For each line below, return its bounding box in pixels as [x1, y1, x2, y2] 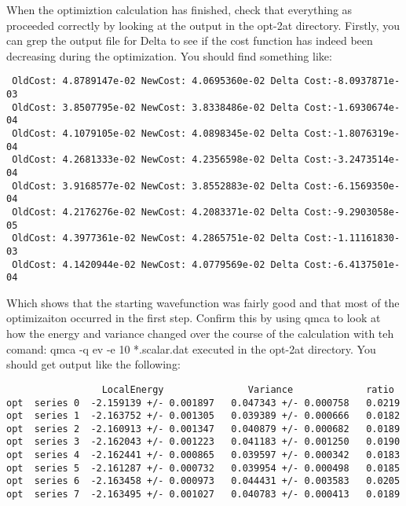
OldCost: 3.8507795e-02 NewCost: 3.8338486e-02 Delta [12, 101, 299, 113]
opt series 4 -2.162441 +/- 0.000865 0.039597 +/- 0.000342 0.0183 [6, 449, 401, 461]
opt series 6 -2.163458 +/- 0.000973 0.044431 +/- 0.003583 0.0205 [6, 475, 401, 487]
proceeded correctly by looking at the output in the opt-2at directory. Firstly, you [6, 16, 401, 33]
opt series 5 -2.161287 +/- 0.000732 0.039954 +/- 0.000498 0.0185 [6, 462, 401, 474]
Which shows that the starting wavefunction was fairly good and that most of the [6, 294, 400, 310]
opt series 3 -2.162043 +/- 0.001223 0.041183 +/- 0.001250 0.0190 [6, 436, 401, 448]
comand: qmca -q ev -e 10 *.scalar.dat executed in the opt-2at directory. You [6, 340, 376, 357]
